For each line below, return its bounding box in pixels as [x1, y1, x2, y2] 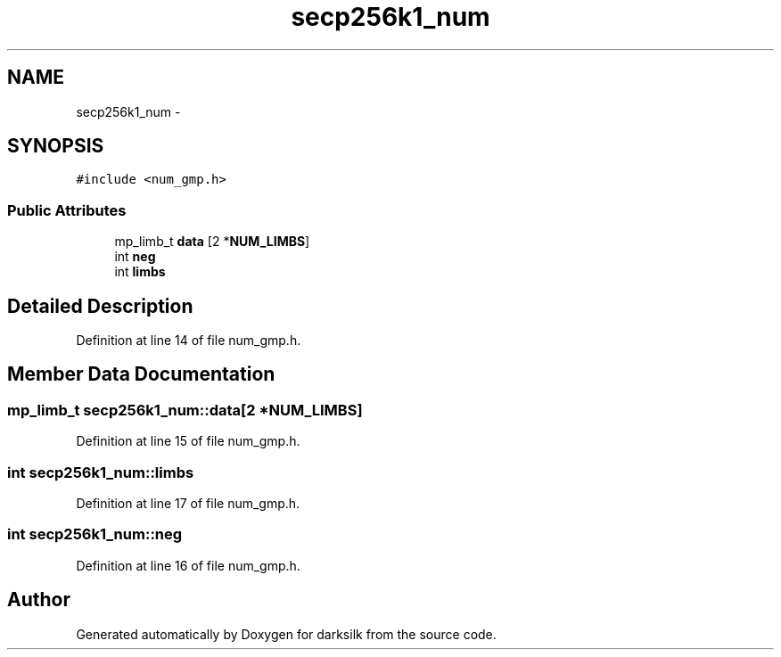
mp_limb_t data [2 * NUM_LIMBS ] [114, 234, 310, 250]
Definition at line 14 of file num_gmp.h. [76, 333, 301, 349]
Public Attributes [7, 201, 127, 219]
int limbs [114, 264, 166, 280]
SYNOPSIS [7, 135, 104, 158]
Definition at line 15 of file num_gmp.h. [76, 433, 300, 449]
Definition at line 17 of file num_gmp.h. [76, 496, 300, 511]
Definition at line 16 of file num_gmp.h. [76, 557, 300, 573]
